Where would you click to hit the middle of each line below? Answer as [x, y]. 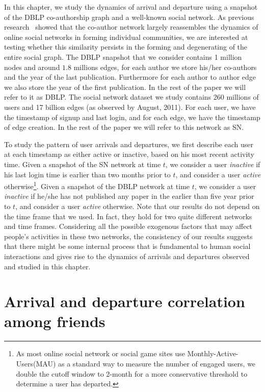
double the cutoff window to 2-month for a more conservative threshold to [132, 373]
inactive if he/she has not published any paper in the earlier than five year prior [129, 196]
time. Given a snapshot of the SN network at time [83, 164]
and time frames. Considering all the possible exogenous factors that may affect [128, 226]
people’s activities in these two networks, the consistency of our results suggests [128, 236]
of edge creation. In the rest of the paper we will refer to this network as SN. [124, 127]
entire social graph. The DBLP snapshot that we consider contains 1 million [123, 56]
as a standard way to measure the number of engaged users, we [157, 363]
